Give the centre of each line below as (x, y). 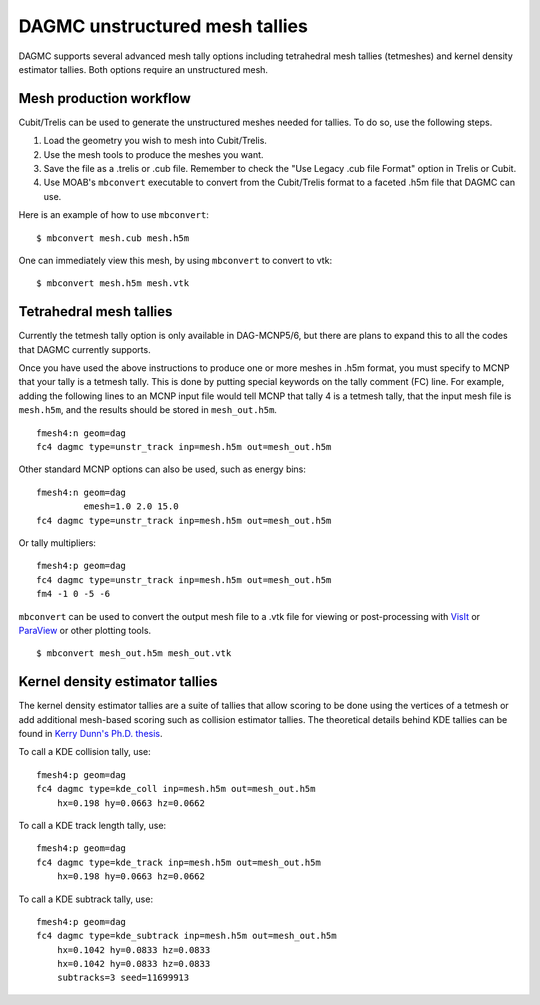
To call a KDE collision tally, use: (85, 752)
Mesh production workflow (105, 98)
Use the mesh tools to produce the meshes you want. (153, 154)
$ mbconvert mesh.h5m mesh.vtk (113, 283)
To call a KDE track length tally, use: (92, 825)
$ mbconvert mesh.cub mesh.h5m (113, 238)
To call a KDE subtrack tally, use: (86, 899)
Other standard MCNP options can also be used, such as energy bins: (162, 469)
